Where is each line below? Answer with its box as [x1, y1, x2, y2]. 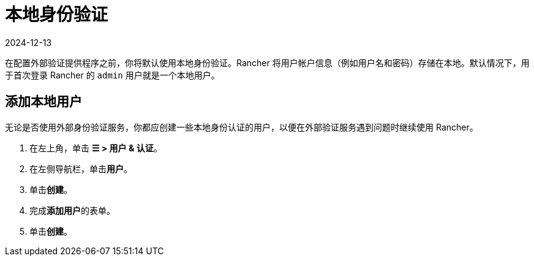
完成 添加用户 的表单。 [29, 205, 115, 216]
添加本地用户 [5, 94, 82, 110]
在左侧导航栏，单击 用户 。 [29, 163, 132, 174]
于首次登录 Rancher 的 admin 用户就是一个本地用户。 [5, 69, 220, 80]
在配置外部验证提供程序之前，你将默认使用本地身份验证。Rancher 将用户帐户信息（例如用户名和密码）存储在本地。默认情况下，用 [5, 57, 530, 68]
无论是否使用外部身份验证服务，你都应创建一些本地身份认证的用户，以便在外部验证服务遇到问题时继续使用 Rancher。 [5, 121, 478, 132]
